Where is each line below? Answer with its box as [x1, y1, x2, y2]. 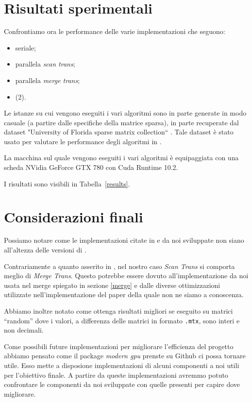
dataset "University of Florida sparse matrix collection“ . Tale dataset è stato [4, 127, 234, 137]
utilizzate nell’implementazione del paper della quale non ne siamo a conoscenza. [4, 289, 244, 300]
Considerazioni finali [4, 207, 143, 227]
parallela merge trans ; [15, 75, 80, 85]
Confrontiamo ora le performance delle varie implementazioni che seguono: [4, 26, 225, 36]
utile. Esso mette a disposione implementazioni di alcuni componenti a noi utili [4, 360, 239, 370]
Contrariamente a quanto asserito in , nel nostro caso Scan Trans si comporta [4, 261, 235, 271]
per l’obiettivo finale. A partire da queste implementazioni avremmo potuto [4, 369, 228, 380]
